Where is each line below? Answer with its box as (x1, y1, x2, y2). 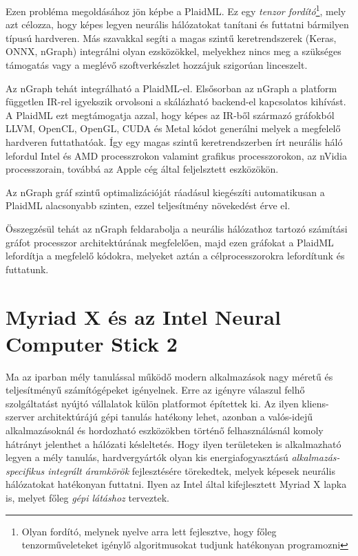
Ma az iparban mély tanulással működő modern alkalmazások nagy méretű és (6, 369, 333, 383)
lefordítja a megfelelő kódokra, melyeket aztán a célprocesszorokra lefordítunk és (6, 248, 345, 263)
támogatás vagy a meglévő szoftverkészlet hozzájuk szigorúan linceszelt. (6, 58, 308, 72)
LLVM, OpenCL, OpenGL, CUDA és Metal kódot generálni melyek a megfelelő (6, 121, 341, 136)
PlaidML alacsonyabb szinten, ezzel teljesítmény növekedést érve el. (6, 198, 291, 213)
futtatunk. (6, 261, 49, 276)
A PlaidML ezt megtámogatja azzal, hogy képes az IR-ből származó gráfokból (6, 107, 335, 122)
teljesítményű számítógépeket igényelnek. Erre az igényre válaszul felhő (6, 383, 305, 397)
